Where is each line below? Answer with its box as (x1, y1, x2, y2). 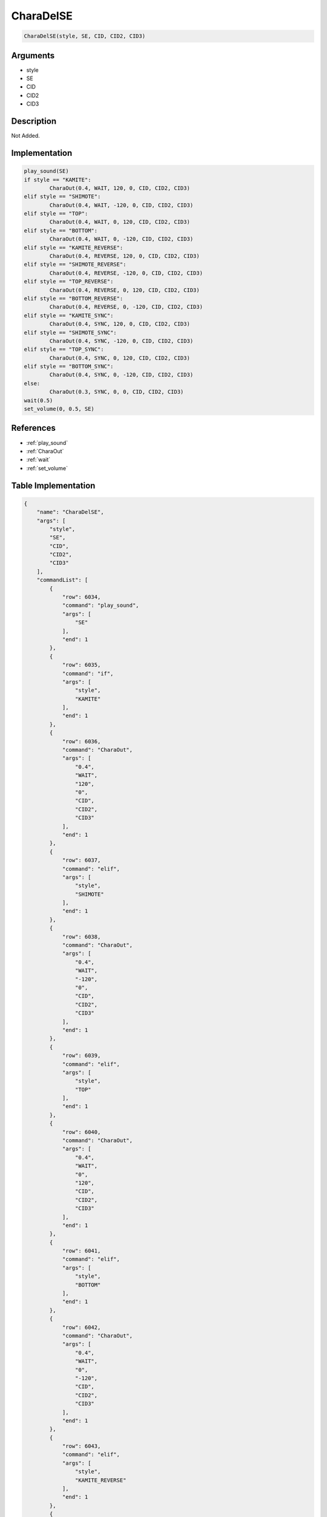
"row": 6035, (62, 661, 101, 669)
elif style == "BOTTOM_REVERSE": (24, 295, 124, 302)
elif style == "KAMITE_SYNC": (24, 312, 114, 319)
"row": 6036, (62, 738, 101, 745)
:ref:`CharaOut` (26, 447, 64, 454)
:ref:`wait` (26, 456, 51, 464)
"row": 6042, (62, 1323, 101, 1331)
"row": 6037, (62, 857, 101, 864)
